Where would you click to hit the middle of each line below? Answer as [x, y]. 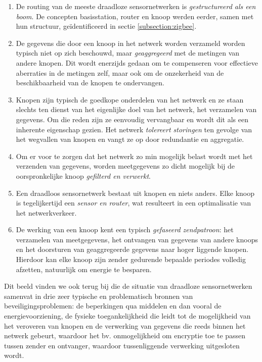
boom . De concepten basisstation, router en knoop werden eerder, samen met [135, 16]
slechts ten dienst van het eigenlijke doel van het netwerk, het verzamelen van [136, 109]
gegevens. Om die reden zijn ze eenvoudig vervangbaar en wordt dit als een [132, 119]
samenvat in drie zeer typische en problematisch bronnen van [99, 296]
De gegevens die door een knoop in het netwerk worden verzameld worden [130, 43]
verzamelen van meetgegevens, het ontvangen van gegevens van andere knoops [137, 239]
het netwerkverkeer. [46, 212]
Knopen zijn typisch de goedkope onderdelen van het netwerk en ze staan [130, 99]
